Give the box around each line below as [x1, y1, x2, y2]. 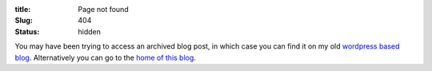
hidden [78, 26, 102, 36]
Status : [14, 26, 40, 36]
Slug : [14, 16, 34, 26]
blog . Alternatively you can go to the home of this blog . [14, 53, 196, 62]
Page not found [78, 5, 129, 14]
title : [14, 5, 31, 14]
